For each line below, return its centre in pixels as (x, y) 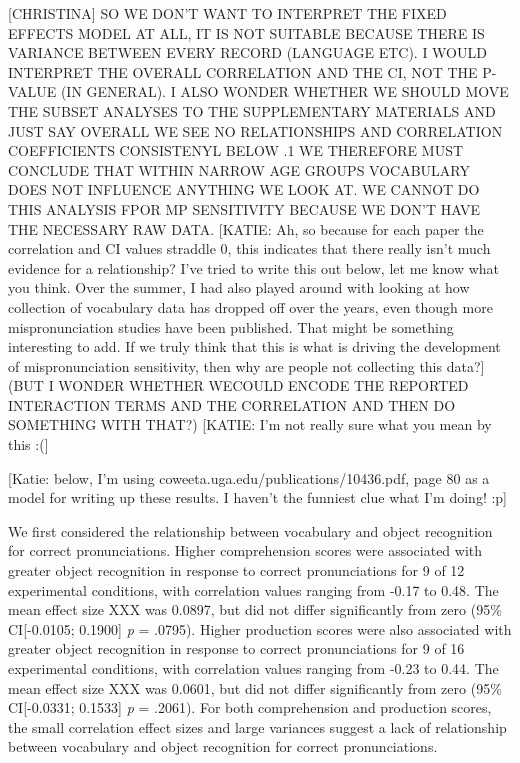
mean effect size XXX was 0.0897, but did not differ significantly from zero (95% (255, 609)
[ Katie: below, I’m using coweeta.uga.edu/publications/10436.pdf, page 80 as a (249, 477)
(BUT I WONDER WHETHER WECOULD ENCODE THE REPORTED (238, 385)
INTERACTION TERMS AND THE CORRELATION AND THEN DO (232, 404)
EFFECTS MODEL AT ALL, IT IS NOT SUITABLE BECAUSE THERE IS (246, 32)
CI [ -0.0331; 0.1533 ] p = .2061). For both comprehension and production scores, (250, 707)
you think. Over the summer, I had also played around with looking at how (239, 287)
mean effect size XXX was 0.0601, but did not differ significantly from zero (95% (255, 687)
